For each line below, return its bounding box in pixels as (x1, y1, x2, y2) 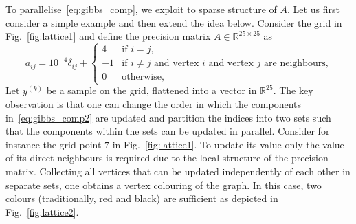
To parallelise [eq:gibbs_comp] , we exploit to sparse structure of (5, 2, 277, 16)
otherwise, (122, 72, 164, 82)
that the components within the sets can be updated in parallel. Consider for (5, 124, 330, 138)
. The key (273, 83, 313, 98)
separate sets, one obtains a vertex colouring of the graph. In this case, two (5, 177, 322, 192)
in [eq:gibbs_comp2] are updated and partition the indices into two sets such (5, 110, 331, 124)
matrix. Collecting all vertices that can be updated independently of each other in (5, 164, 351, 178)
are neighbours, (264, 58, 329, 69)
